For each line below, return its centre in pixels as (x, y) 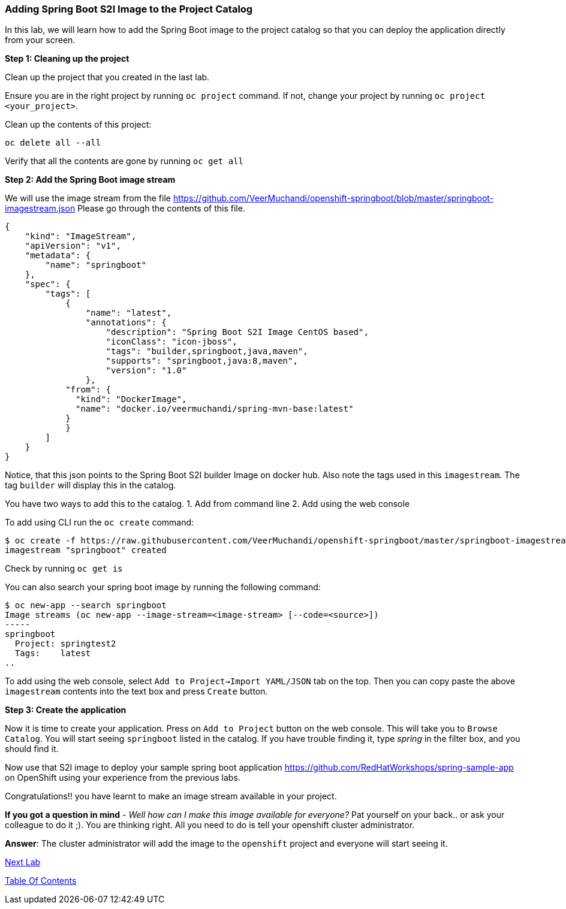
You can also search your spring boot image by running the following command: (163, 587)
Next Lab (23, 862)
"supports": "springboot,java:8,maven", (202, 361)
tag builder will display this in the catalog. (91, 485)
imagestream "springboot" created (86, 550)
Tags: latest (53, 653)
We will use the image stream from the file (88, 198)
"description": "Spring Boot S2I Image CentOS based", (237, 332)
